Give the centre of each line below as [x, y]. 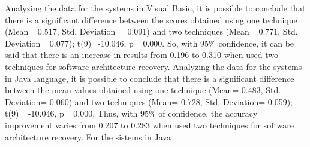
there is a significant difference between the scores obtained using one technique [151, 19]
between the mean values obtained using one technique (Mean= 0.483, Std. [143, 90]
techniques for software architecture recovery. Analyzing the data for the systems [154, 66]
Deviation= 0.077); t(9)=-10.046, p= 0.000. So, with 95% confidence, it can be [150, 43]
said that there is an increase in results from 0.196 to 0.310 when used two [142, 55]
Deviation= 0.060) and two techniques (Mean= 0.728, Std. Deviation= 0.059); [149, 101]
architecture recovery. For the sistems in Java [88, 137]
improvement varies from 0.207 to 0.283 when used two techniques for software [149, 125]
